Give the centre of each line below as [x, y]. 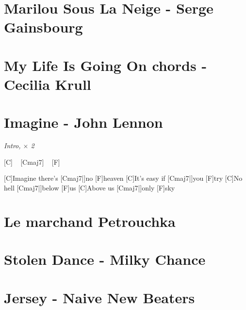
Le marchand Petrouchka [90, 221]
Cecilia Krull [48, 84]
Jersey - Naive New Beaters [99, 297]
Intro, [12, 146]
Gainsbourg [43, 27]
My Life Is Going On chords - [106, 65]
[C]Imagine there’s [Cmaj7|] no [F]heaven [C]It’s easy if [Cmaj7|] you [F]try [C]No [123, 178]
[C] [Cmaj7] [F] [32, 162]
